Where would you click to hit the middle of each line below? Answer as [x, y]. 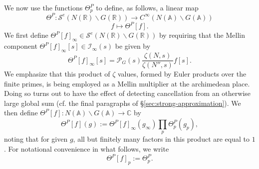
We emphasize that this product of [57, 74]
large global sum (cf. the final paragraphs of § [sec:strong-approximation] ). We [123, 103]
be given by [133, 46]
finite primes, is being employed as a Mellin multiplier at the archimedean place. [127, 83]
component [21, 46]
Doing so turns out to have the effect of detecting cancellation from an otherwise [128, 93]
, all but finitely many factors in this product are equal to [161, 139]
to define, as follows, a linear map [147, 7]
